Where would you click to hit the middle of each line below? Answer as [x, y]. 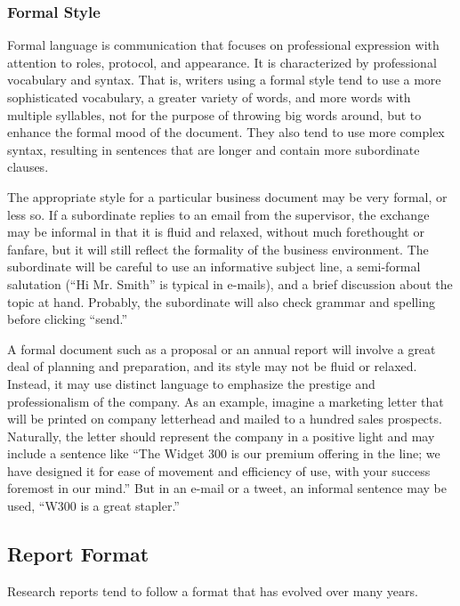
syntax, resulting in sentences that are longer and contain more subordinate [214, 149]
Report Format [78, 554]
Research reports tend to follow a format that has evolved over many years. [213, 590]
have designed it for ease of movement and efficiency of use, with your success [219, 470]
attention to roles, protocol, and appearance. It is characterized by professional [222, 62]
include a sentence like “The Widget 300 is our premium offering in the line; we [224, 453]
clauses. [28, 167]
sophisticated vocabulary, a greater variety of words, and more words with [209, 97]
